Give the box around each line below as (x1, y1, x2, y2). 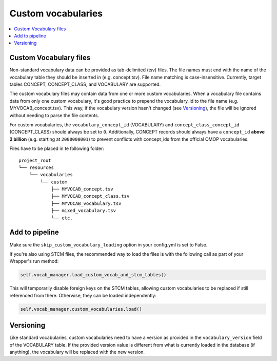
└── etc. (51, 215, 73, 221)
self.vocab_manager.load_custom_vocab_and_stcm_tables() (20, 272, 167, 278)
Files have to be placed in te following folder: (9, 145, 105, 151)
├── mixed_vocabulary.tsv (51, 208, 116, 214)
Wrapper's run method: (9, 258, 59, 264)
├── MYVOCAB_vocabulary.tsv (51, 200, 122, 206)
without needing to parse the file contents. (9, 112, 100, 118)
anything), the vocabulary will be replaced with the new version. (9, 349, 145, 355)
